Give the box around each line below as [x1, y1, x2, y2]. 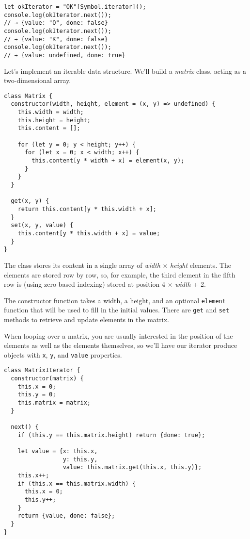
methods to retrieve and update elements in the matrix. [4, 314, 169, 324]
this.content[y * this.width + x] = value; [17, 229, 160, 237]
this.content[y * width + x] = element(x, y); [31, 157, 185, 164]
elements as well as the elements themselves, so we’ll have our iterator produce [4, 340, 237, 350]
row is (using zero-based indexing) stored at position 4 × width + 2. [4, 279, 206, 289]
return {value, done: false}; [17, 512, 115, 520]
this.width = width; [17, 109, 84, 116]
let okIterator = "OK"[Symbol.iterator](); [4, 3, 146, 10]
